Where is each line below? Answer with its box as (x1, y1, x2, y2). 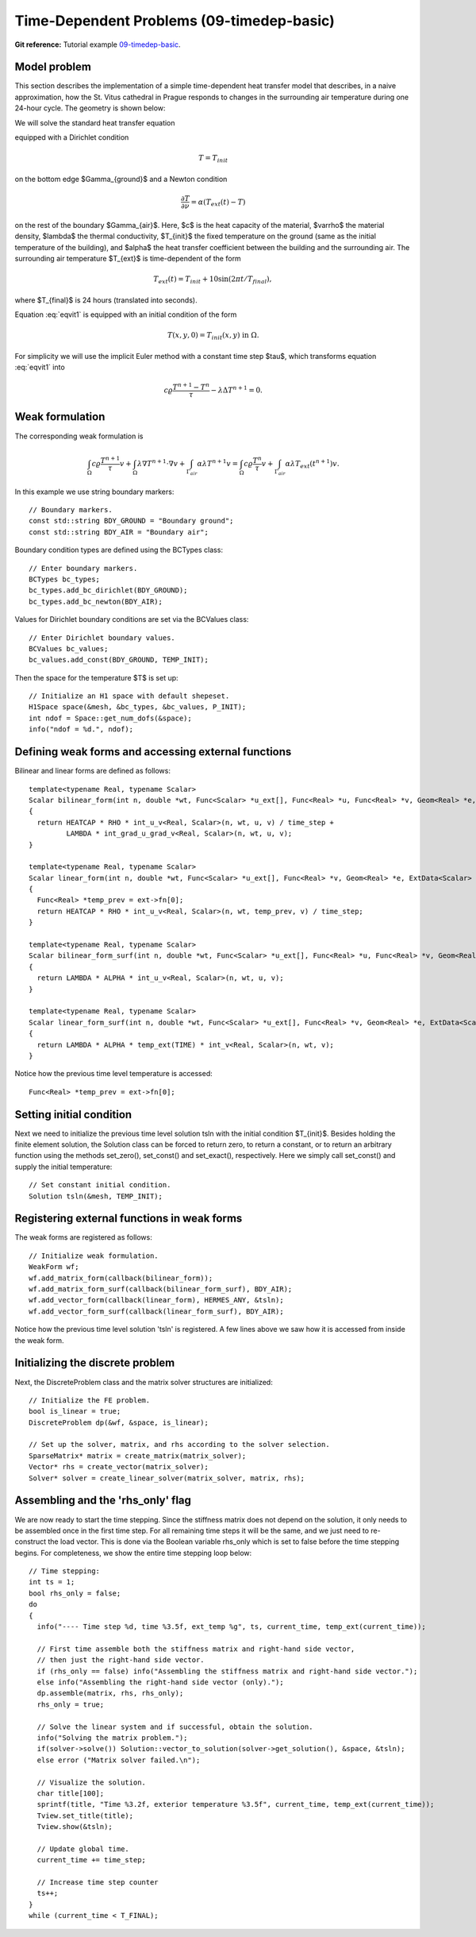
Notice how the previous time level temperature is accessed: (14, 1069, 213, 1078)
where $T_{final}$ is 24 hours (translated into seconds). (14, 295, 198, 305)
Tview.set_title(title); (36, 1811, 134, 1820)
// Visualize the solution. (36, 1777, 147, 1787)
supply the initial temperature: (14, 1162, 113, 1171)
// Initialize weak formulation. (29, 1251, 159, 1260)
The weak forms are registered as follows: (14, 1233, 152, 1242)
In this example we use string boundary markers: (14, 487, 175, 496)
